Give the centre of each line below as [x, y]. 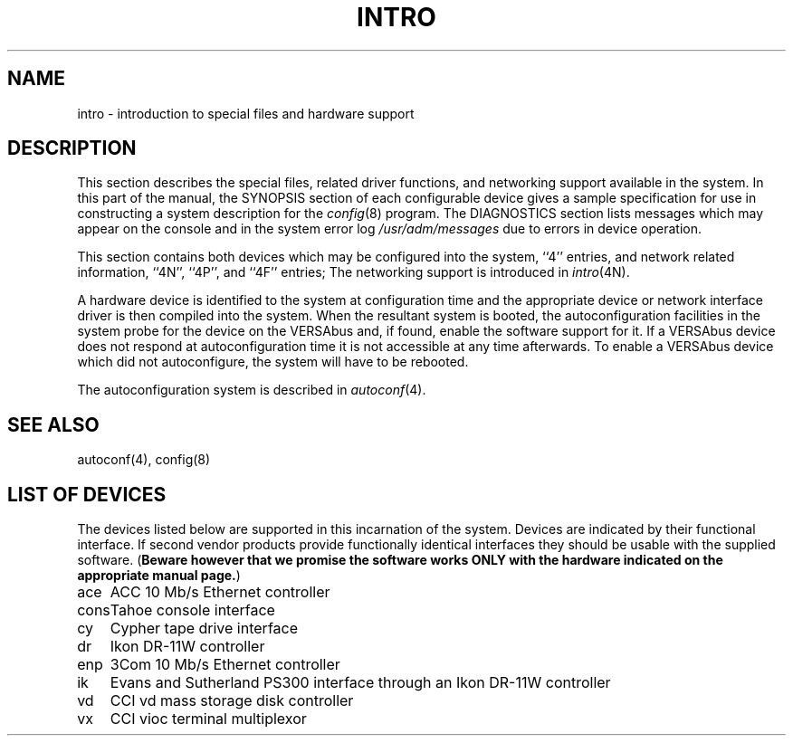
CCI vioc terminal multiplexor [208, 719]
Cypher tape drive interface [204, 629]
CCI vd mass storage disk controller [232, 701]
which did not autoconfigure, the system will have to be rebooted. [273, 362]
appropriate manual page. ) [159, 576]
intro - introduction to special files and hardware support [246, 113]
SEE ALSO [53, 424]
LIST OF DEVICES [87, 494]
